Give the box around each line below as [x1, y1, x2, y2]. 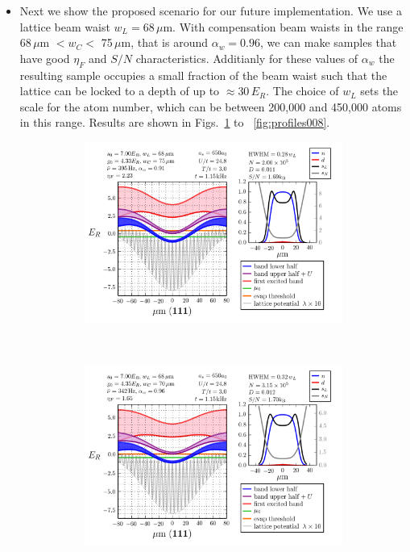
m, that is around [121, 34, 208, 51]
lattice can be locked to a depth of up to [19, 82, 220, 99]
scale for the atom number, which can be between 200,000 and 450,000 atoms [19, 98, 402, 115]
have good [19, 49, 70, 66]
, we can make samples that [259, 34, 397, 51]
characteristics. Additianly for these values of [135, 49, 358, 66]
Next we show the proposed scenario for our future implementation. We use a [19, 2, 402, 19]
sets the [360, 82, 399, 99]
